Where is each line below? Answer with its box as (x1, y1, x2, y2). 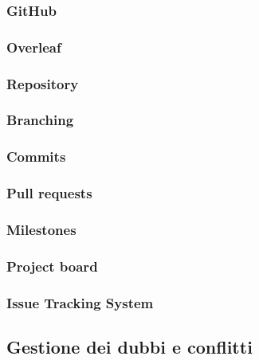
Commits (6, 147, 66, 166)
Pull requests (6, 183, 92, 203)
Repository (6, 73, 79, 93)
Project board (6, 256, 98, 276)
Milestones (6, 219, 77, 239)
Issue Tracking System (6, 292, 154, 312)
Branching (6, 110, 74, 130)
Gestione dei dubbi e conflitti (6, 334, 253, 358)
